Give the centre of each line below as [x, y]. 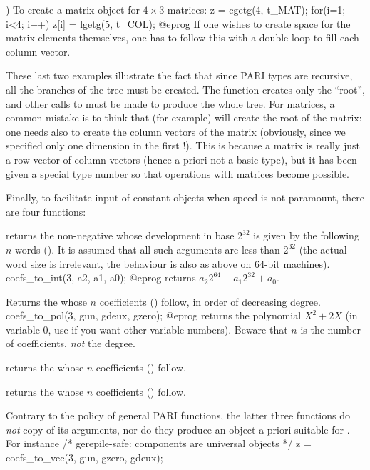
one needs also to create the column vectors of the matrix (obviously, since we [176, 131]
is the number [330, 329]
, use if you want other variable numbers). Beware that [168, 329]
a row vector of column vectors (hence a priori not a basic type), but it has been [181, 159]
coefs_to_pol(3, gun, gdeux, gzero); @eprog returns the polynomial [154, 315]
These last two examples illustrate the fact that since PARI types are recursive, [179, 75]
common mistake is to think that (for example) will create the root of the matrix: [184, 117]
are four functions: [46, 211]
